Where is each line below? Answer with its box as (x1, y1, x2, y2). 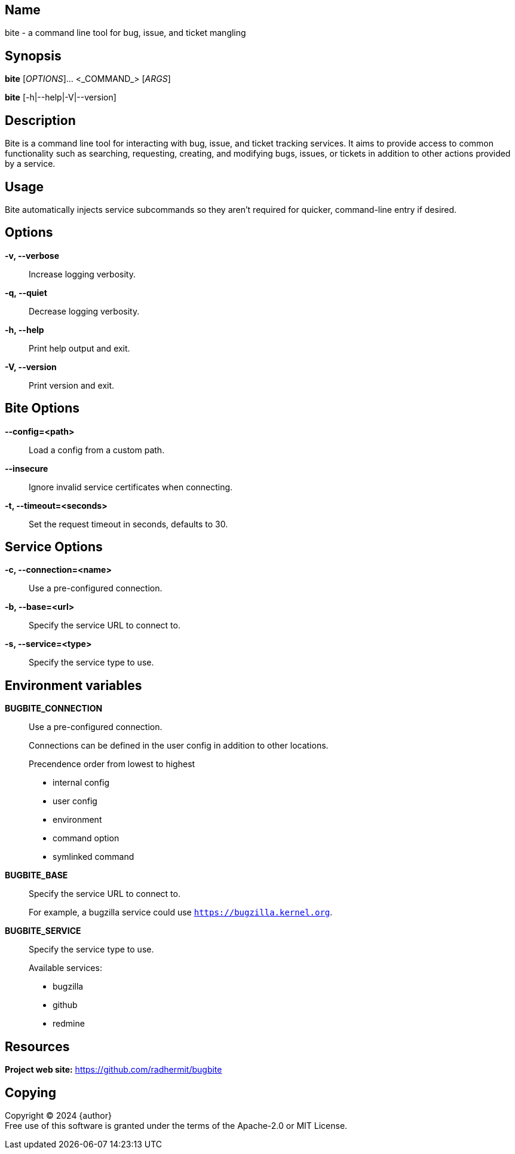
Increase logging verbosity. (29, 268, 136, 279)
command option (53, 833, 119, 844)
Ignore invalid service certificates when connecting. (29, 481, 233, 492)
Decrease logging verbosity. (29, 306, 140, 316)
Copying (5, 1085, 56, 1100)
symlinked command (53, 851, 134, 862)
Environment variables (5, 677, 142, 693)
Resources (5, 1039, 70, 1054)
